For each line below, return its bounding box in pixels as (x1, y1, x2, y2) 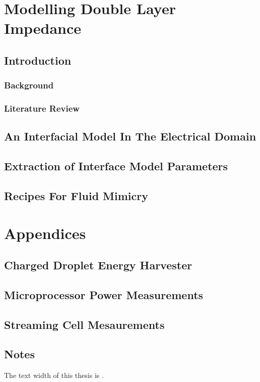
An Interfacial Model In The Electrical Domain (4, 128, 256, 144)
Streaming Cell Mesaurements (4, 316, 165, 332)
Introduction (4, 52, 72, 68)
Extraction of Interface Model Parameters (4, 158, 228, 174)
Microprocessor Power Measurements (4, 287, 204, 302)
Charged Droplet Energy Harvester (4, 257, 192, 273)
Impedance (4, 18, 82, 38)
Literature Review (4, 102, 80, 115)
